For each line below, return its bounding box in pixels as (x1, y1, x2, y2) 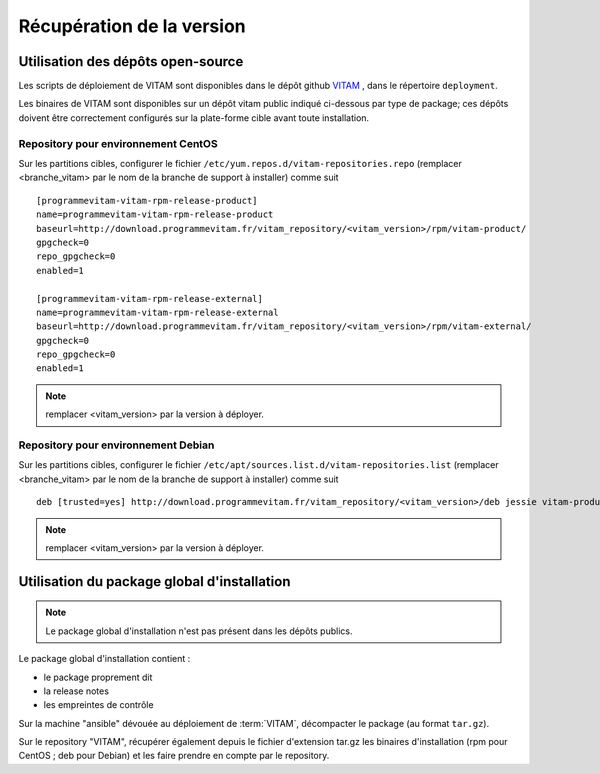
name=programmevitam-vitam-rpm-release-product (36, 209, 274, 220)
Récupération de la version (18, 15, 246, 37)
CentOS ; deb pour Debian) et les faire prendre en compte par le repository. (18, 750, 330, 762)
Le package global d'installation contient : (18, 653, 191, 665)
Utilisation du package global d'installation (18, 573, 291, 590)
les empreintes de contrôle (43, 699, 154, 711)
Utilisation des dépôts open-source (18, 53, 244, 70)
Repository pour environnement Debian (18, 438, 215, 452)
